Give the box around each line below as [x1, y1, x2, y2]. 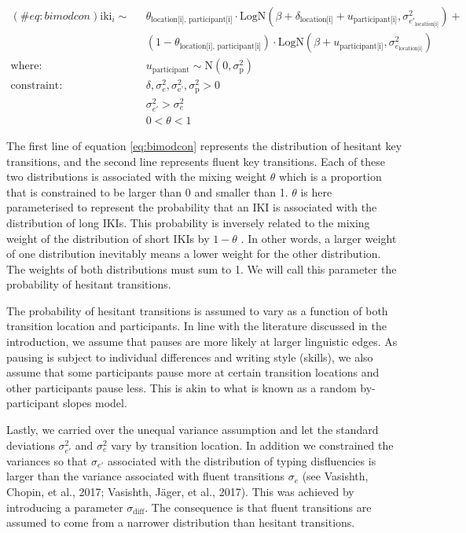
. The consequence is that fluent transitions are [145, 498, 372, 515]
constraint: [10, 80, 63, 92]
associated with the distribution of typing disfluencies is [107, 452, 376, 469]
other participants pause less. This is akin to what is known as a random [6, 379, 357, 395]
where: [10, 61, 42, 72]
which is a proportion [278, 168, 382, 185]
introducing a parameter [6, 498, 123, 515]
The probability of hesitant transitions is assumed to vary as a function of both [6, 302, 388, 318]
